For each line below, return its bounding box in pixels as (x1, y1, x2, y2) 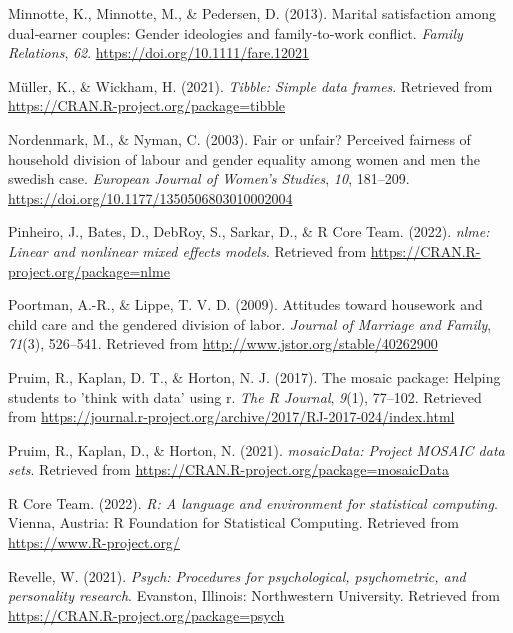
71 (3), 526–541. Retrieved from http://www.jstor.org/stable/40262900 (8, 333, 438, 354)
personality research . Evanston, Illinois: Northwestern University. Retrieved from (8, 585, 500, 606)
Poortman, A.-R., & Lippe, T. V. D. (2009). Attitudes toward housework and (8, 294, 483, 315)
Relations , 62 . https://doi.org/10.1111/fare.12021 (8, 42, 310, 63)
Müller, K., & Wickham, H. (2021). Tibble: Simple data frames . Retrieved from (8, 75, 493, 96)
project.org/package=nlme (8, 260, 170, 281)
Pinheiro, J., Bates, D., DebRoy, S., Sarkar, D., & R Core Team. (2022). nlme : (8, 221, 490, 242)
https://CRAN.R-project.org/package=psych (8, 604, 285, 625)
